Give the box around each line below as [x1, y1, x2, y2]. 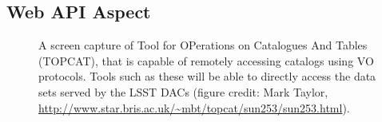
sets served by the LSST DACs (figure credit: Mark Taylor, [38, 83, 328, 100]
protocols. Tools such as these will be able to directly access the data [38, 68, 376, 85]
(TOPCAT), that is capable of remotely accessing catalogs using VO [38, 52, 374, 69]
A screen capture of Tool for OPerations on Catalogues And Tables [38, 37, 368, 53]
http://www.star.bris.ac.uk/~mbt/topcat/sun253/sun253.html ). [38, 99, 350, 116]
